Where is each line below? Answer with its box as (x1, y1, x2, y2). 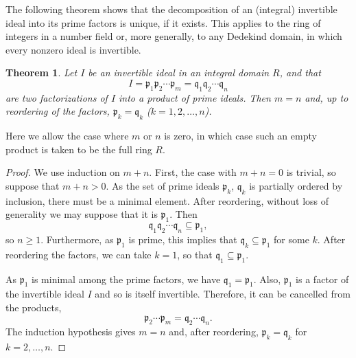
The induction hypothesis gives (5, 324, 136, 339)
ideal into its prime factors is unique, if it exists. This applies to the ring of (5, 15, 321, 30)
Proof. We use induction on (5, 165, 120, 179)
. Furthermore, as (40, 232, 114, 246)
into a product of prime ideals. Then (119, 90, 271, 104)
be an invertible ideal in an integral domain (88, 65, 270, 80)
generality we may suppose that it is (5, 207, 158, 221)
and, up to (305, 90, 348, 104)
